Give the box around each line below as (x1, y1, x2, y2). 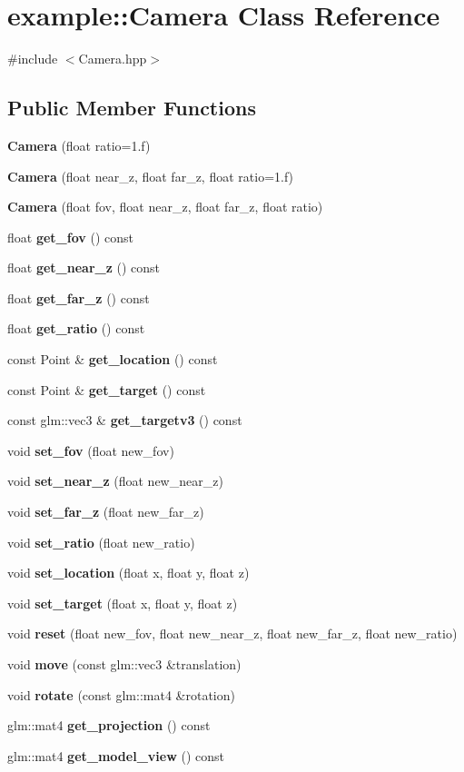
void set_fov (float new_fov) (7, 440, 174, 460)
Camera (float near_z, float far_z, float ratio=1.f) (7, 166, 294, 185)
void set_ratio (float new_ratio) (7, 532, 195, 551)
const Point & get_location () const (7, 350, 218, 369)
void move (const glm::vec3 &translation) (7, 655, 242, 674)
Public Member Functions (7, 94, 256, 122)
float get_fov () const (7, 227, 133, 246)
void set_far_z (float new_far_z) (7, 502, 204, 521)
